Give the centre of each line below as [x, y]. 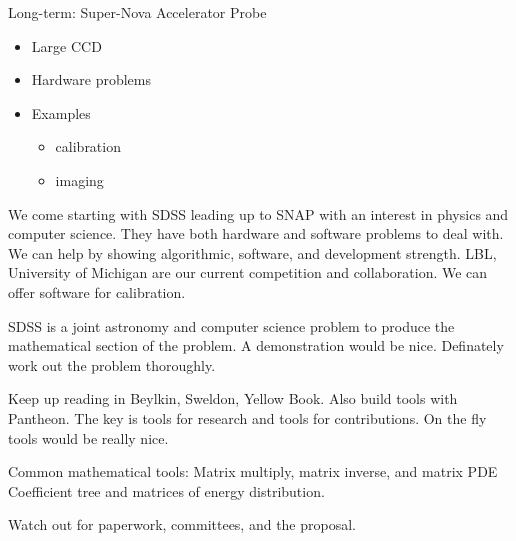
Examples [61, 112]
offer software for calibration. [97, 291]
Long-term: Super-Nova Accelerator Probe [137, 12]
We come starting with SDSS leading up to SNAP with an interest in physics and [258, 213]
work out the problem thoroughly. [112, 364]
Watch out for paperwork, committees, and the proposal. [182, 524]
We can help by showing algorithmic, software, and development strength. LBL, [252, 252]
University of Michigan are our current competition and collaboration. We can [248, 272]
